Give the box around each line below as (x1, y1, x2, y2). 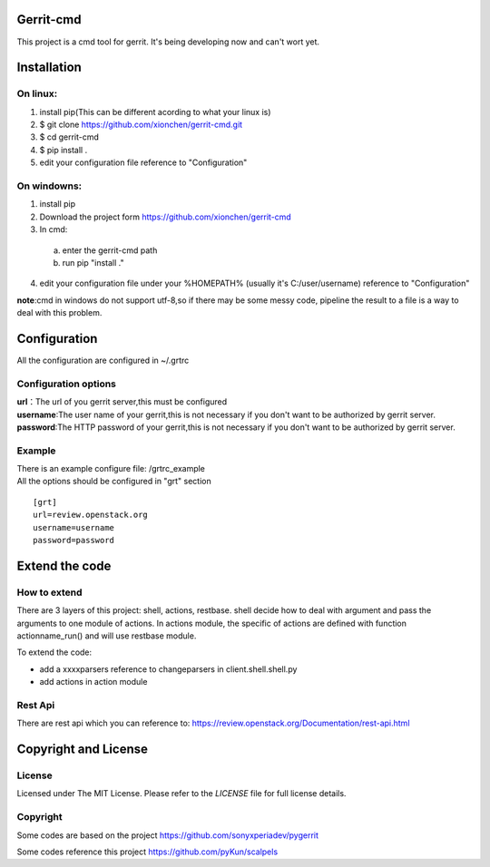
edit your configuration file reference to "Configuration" (39, 157, 248, 168)
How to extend (16, 586, 83, 599)
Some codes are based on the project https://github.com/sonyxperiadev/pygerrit (16, 830, 319, 841)
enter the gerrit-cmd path (62, 245, 158, 256)
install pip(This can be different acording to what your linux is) (39, 106, 271, 117)
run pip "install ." (62, 257, 124, 268)
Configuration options (16, 377, 117, 390)
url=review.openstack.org (33, 510, 149, 521)
